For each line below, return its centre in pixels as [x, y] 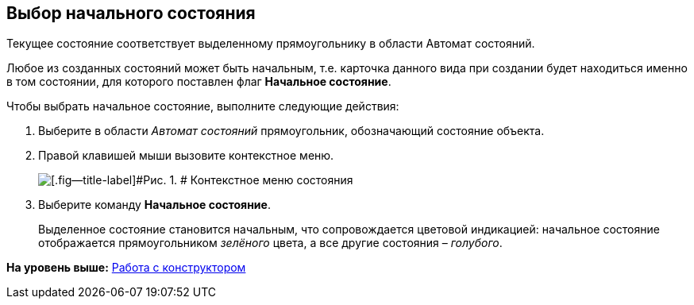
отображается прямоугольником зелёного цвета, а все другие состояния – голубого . [270, 243]
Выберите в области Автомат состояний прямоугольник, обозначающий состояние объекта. [291, 131]
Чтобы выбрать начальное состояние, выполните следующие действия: [203, 106]
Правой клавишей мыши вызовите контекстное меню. [186, 156]
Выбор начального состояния [131, 13]
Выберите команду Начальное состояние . [154, 205]
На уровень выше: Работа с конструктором [126, 268]
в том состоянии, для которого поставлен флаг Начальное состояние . [199, 82]
